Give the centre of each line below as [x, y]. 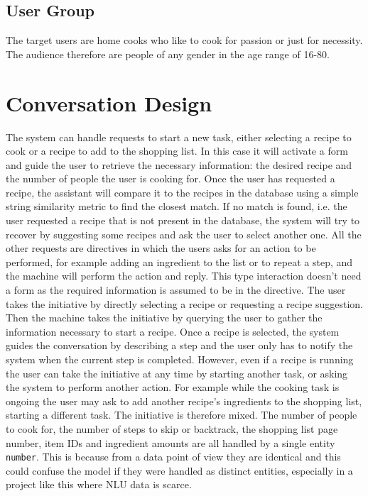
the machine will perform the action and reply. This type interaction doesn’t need [184, 276]
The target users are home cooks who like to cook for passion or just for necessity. [184, 40]
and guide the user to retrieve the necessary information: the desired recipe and [179, 164]
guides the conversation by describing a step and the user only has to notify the [179, 345]
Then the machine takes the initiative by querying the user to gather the [164, 318]
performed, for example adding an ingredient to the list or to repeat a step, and [179, 261]
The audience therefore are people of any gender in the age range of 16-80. [168, 54]
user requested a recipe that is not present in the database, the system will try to [183, 220]
